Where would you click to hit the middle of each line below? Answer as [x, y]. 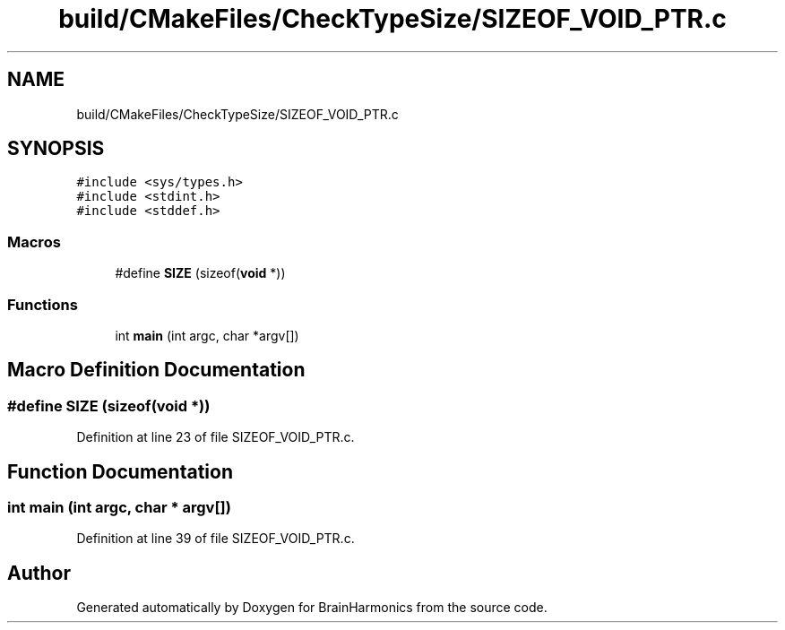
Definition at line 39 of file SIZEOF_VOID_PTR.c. [216, 539]
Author [39, 573]
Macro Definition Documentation [156, 370]
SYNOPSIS [56, 149]
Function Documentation [120, 471]
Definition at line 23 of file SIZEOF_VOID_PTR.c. [216, 437]
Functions [43, 304]
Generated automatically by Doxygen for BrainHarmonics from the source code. [312, 608]
